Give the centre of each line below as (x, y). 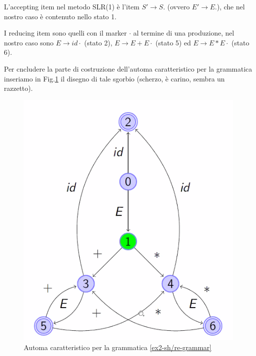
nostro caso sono (29, 42)
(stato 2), (98, 42)
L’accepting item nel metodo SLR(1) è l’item (72, 6)
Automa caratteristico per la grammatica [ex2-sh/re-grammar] (118, 347)
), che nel (231, 6)
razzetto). (18, 88)
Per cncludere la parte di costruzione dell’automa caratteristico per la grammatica (128, 68)
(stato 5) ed (173, 42)
